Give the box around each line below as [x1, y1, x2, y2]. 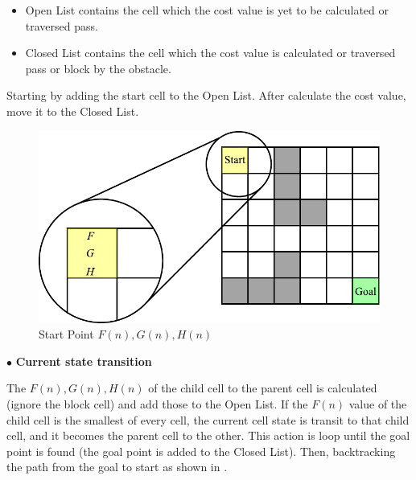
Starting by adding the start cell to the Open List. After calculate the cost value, [6, 87, 406, 104]
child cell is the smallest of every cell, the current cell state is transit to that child [6, 411, 410, 428]
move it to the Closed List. [6, 102, 139, 119]
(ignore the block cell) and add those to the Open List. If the [6, 395, 308, 412]
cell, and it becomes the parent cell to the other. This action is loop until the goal [6, 427, 410, 444]
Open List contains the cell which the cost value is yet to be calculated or [25, 2, 389, 18]
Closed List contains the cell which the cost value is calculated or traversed [25, 44, 396, 61]
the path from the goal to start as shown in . [6, 458, 228, 475]
